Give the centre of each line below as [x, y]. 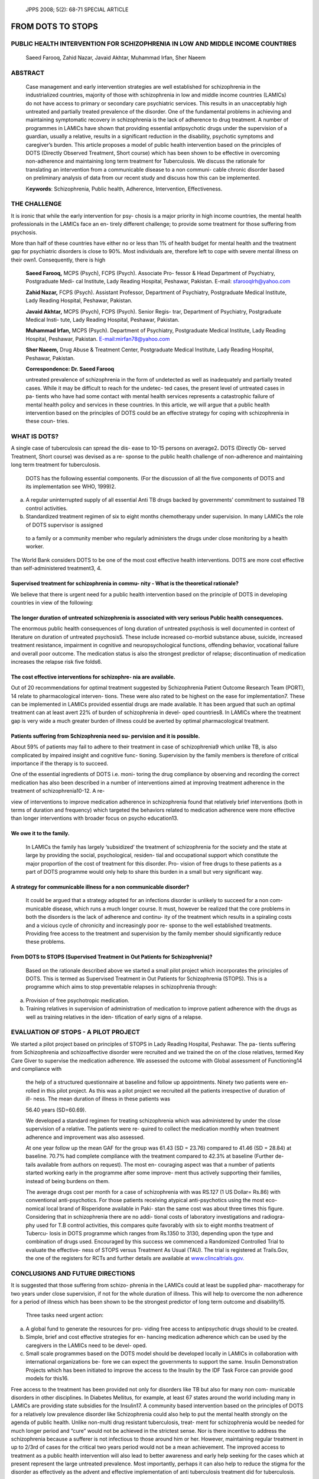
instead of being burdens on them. [68, 1181]
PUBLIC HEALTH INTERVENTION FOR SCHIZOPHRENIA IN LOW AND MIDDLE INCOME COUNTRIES [154, 43]
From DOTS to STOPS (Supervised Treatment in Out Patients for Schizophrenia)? [112, 957]
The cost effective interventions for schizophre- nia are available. [93, 677]
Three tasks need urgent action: [65, 1315]
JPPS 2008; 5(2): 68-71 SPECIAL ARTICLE [77, 9]
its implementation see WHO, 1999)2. [71, 487]
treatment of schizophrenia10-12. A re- [58, 791]
